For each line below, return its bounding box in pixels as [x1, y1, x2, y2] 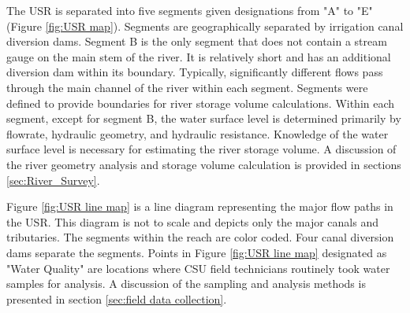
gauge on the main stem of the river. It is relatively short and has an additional [6, 48, 391, 64]
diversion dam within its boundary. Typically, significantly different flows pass [6, 64, 383, 80]
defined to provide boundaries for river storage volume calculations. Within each [6, 94, 395, 111]
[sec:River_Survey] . [6, 171, 100, 188]
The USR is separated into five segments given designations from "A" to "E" [6, 2, 373, 18]
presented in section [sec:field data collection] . [6, 290, 227, 307]
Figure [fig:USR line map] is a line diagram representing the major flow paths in [6, 198, 393, 215]
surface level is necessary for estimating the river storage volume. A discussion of [6, 141, 397, 157]
